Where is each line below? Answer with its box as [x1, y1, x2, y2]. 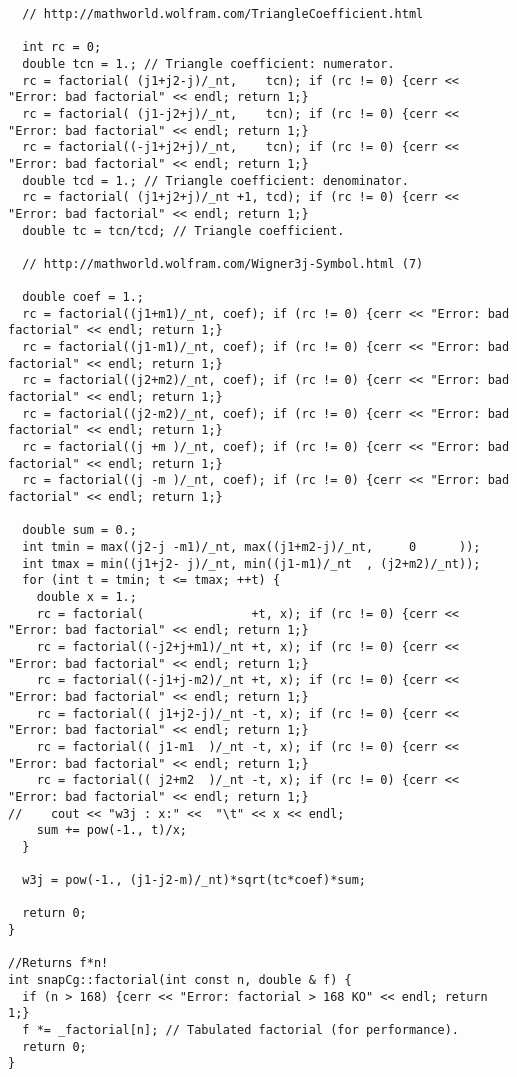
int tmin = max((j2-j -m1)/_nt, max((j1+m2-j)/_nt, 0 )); [22, 540, 481, 554]
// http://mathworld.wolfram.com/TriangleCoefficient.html [22, 7, 424, 21]
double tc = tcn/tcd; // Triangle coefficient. [22, 223, 345, 238]
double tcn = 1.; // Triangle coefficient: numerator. [22, 56, 395, 71]
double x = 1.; [36, 589, 137, 604]
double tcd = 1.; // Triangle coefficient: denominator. [22, 173, 409, 188]
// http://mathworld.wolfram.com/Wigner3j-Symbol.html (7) [22, 256, 424, 271]
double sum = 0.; [22, 523, 137, 538]
